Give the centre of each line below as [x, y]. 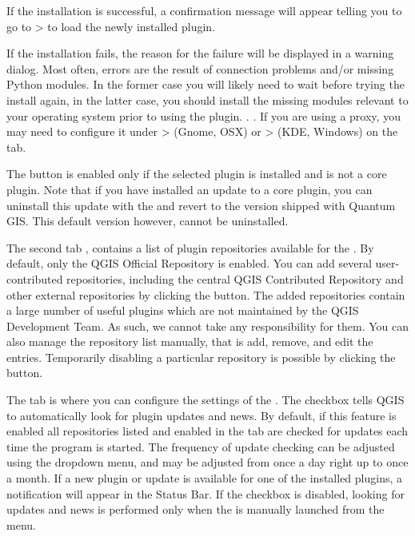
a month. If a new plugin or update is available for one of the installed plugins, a [205, 478]
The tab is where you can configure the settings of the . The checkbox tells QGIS [206, 400]
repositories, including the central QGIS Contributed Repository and [235, 278]
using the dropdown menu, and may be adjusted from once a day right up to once [207, 462]
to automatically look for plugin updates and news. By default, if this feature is [202, 415]
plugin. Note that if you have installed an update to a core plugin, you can [190, 189]
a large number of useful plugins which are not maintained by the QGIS [183, 310]
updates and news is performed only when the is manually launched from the [196, 509]
